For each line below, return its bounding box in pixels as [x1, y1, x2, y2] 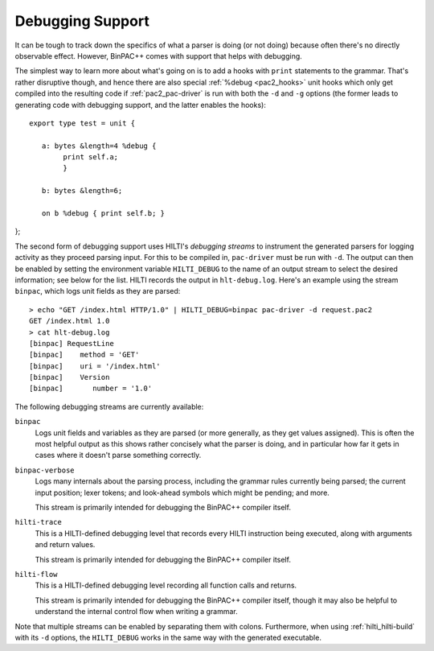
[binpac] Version [29, 373, 110, 382]
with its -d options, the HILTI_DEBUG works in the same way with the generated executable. [14, 632, 321, 642]
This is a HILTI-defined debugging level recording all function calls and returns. [35, 580, 297, 591]
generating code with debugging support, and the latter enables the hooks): [14, 100, 267, 109]
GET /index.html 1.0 [29, 316, 110, 326]
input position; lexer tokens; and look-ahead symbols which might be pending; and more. [35, 488, 330, 497]
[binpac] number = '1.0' [29, 384, 153, 393]
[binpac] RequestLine [29, 339, 114, 348]
